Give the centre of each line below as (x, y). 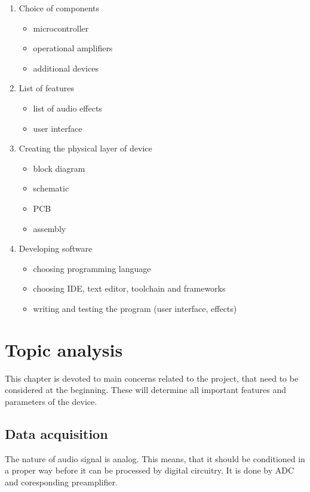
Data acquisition (56, 433)
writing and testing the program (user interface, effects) (135, 308)
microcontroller (61, 28)
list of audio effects (67, 108)
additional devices (66, 68)
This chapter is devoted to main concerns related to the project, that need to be (152, 378)
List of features (46, 88)
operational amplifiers (73, 48)
